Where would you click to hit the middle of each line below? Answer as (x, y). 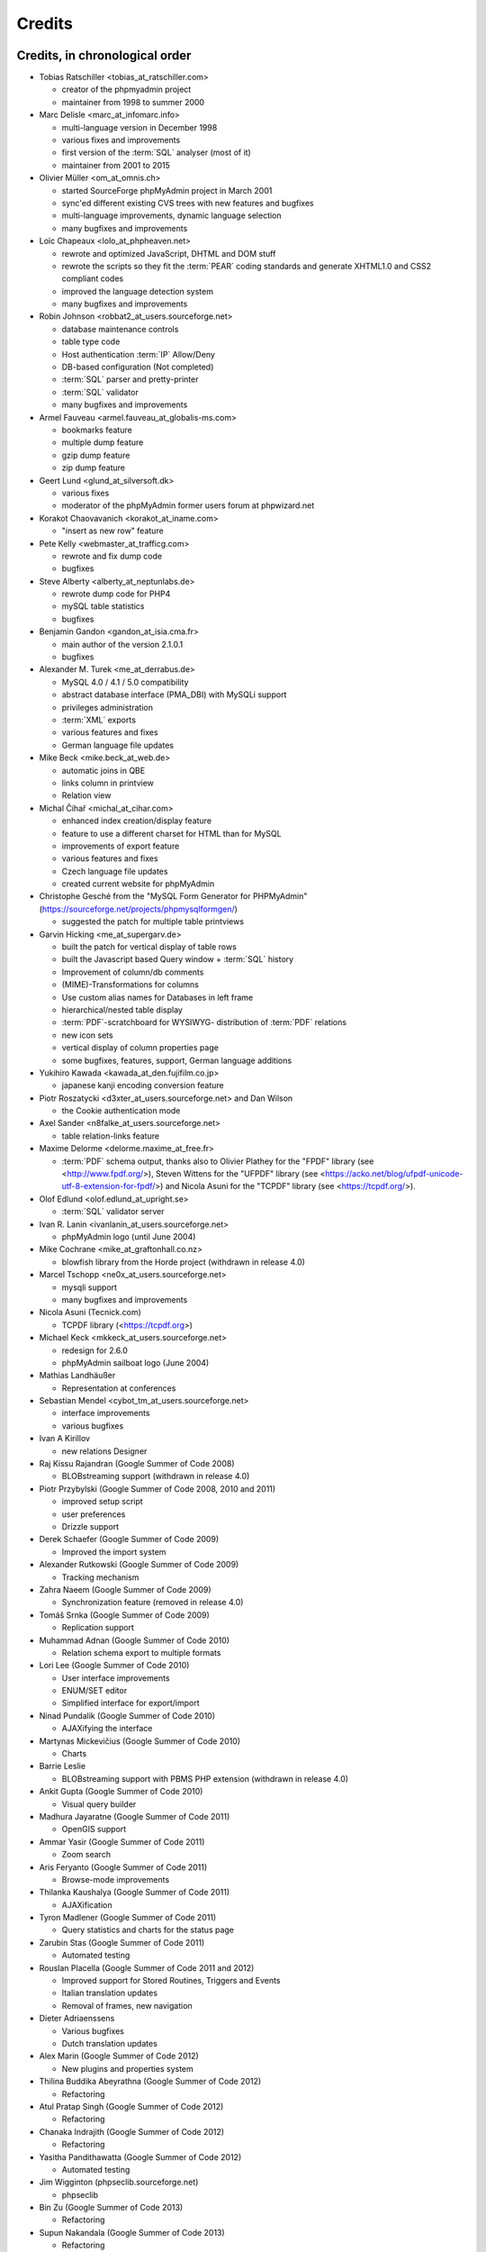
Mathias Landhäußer (77, 1376)
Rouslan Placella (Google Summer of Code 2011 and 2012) (147, 1967)
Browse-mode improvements (116, 1879)
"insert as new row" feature (112, 531)
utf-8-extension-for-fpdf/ (108, 1186)
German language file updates (118, 745)
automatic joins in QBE (103, 770)
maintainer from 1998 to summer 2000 (133, 102)
